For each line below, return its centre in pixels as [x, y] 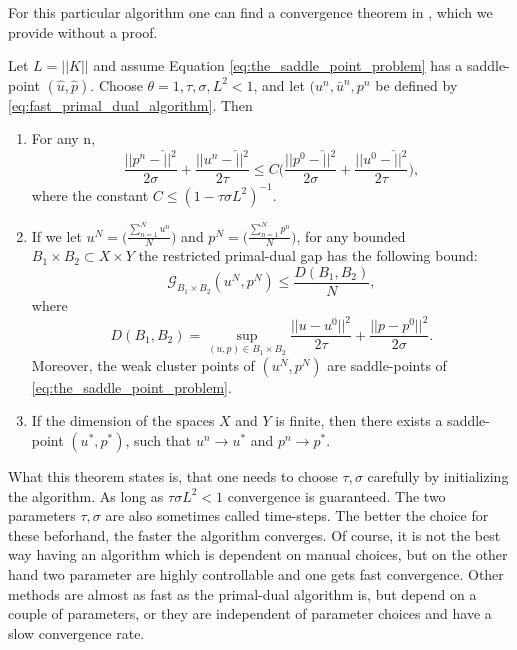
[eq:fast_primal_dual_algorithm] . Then [130, 104]
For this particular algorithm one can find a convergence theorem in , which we [250, 12]
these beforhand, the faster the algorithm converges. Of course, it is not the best [254, 534]
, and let [279, 84]
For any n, [63, 138]
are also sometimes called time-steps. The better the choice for [297, 515]
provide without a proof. [83, 31]
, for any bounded [351, 235]
